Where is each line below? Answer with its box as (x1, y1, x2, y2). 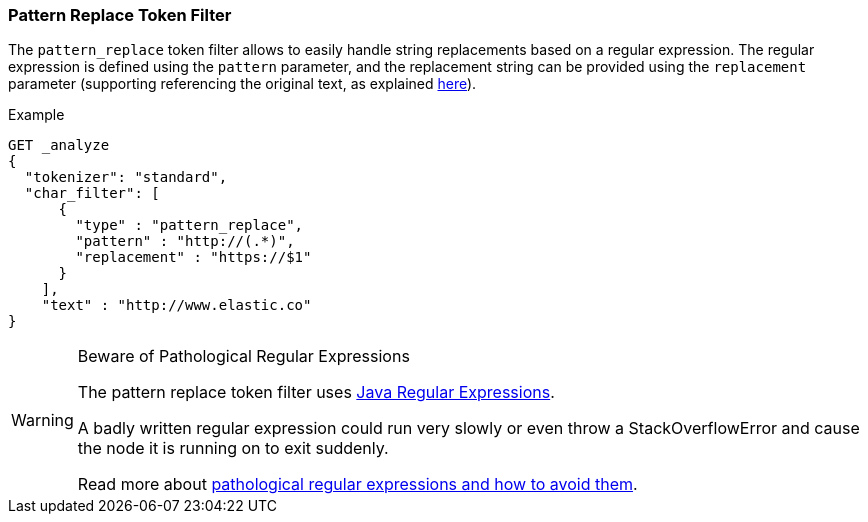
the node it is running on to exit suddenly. (77, 438, 389, 459)
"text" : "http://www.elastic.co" (41, 297, 312, 314)
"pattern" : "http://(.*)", (75, 233, 295, 250)
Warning (11, 410, 74, 431)
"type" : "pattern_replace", (75, 217, 304, 234)
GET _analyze (8, 137, 110, 154)
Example (8, 106, 65, 124)
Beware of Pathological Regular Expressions (77, 346, 410, 367)
